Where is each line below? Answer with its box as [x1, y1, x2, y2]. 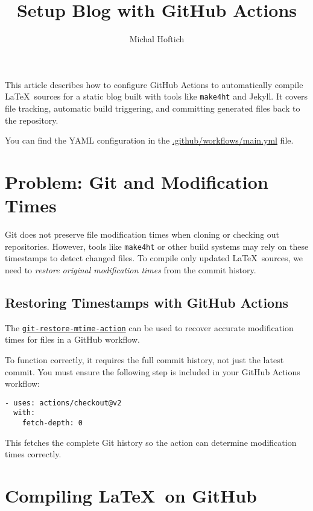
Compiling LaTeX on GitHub [5, 483, 257, 508]
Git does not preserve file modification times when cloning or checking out [5, 228, 280, 241]
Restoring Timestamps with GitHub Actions [5, 293, 289, 311]
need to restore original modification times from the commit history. [5, 263, 256, 276]
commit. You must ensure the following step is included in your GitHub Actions [5, 365, 300, 378]
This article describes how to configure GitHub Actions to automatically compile [5, 78, 303, 90]
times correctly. [5, 448, 62, 460]
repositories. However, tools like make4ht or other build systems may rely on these [5, 240, 309, 252]
